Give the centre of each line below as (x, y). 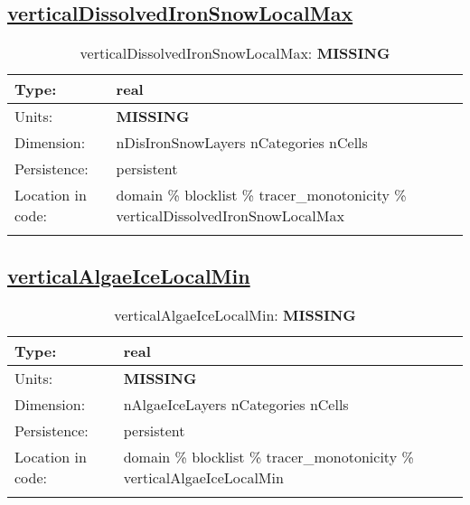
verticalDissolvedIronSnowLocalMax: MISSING (235, 53)
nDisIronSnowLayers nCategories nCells (242, 143)
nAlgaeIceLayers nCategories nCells (236, 405)
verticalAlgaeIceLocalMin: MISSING (235, 315)
